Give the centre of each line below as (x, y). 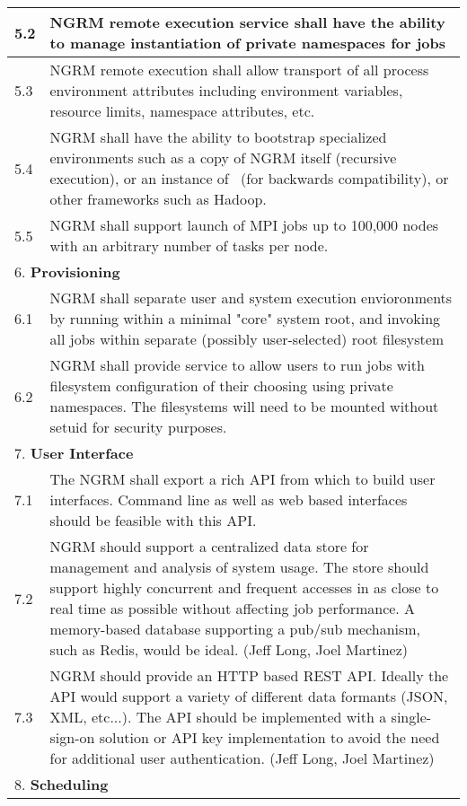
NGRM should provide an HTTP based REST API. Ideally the (249, 675)
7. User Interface (74, 453)
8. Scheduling (62, 784)
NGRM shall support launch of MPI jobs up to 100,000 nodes (244, 225)
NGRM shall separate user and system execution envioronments (251, 298)
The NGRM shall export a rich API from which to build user (242, 479)
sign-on (72, 737)
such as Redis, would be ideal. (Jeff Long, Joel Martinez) (229, 649)
